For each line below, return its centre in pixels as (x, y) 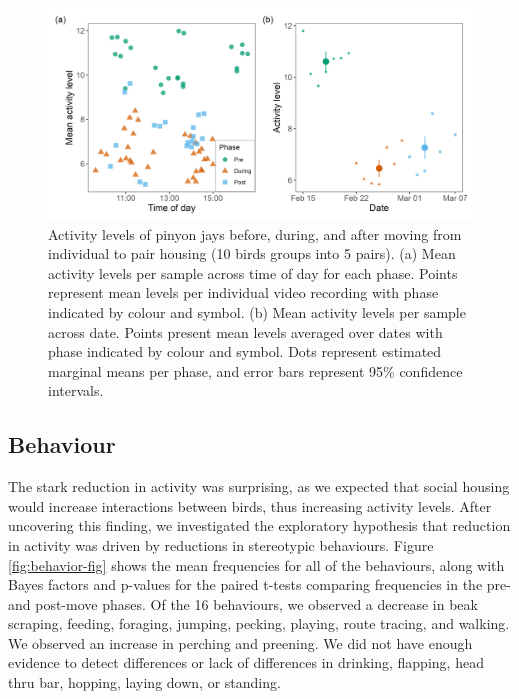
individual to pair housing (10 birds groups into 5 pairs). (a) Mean (252, 253)
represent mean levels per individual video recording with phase (243, 292)
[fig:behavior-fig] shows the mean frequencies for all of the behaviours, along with (256, 564)
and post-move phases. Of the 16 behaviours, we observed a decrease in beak (243, 603)
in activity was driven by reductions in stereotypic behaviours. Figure (221, 544)
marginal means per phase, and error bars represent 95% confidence (255, 370)
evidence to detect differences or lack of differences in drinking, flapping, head (246, 662)
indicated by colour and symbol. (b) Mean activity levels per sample (257, 311)
